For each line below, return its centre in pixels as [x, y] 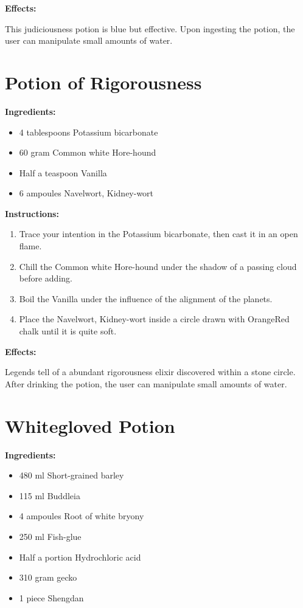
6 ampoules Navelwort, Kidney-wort [86, 193]
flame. [30, 246]
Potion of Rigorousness [103, 82]
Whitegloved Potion [90, 425]
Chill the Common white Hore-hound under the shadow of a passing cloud [158, 266]
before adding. [46, 278]
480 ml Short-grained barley [71, 475]
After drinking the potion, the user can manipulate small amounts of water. [146, 383]
